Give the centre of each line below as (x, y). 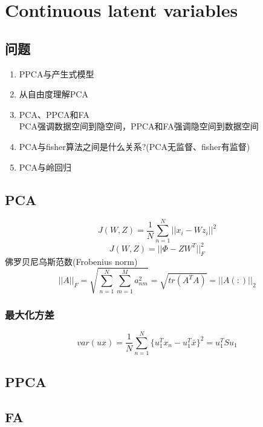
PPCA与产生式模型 (57, 73)
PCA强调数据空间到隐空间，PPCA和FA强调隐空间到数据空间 (139, 126)
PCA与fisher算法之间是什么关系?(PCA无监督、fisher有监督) (135, 146)
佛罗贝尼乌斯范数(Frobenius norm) (71, 261)
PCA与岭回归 (45, 167)
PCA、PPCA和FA (54, 114)
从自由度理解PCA (54, 94)
